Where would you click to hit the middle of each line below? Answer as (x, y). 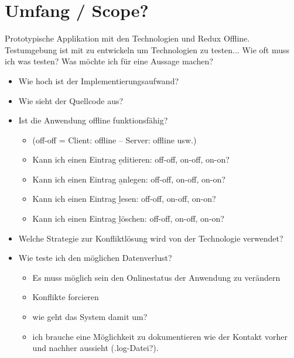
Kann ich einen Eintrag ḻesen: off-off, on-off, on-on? (124, 199)
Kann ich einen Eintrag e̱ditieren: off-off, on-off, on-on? (131, 159)
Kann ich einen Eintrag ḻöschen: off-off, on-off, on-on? (128, 218)
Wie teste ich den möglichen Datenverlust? (95, 258)
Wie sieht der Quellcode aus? (71, 100)
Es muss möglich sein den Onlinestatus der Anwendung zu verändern (156, 277)
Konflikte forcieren (66, 297)
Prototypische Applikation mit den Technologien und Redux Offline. (127, 38)
